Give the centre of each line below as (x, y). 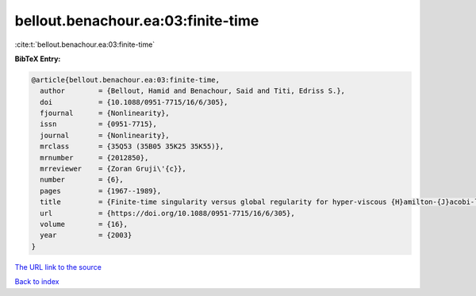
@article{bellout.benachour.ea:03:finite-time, (125, 80)
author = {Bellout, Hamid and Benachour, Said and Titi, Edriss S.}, (192, 91)
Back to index (37, 282)
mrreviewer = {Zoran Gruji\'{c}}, (113, 169)
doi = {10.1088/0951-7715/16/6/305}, (134, 102)
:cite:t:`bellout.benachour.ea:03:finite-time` (85, 44)
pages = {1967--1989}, (101, 191)
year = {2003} (86, 235)
